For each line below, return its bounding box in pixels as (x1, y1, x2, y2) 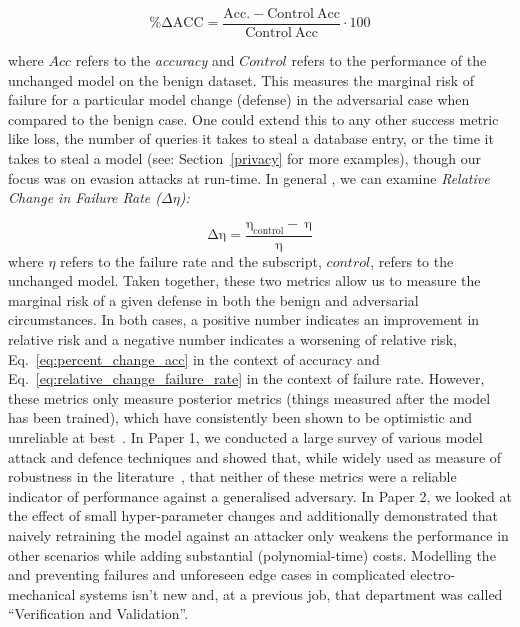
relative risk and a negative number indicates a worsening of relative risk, (8, 329, 457, 350)
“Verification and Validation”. (8, 603, 189, 624)
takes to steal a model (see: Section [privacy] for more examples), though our (8, 148, 481, 169)
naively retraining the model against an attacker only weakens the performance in (8, 524, 509, 545)
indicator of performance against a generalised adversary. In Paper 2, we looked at (8, 485, 512, 506)
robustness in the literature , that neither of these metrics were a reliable (8, 466, 457, 487)
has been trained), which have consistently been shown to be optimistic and (8, 407, 472, 428)
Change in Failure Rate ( (8, 187, 162, 208)
